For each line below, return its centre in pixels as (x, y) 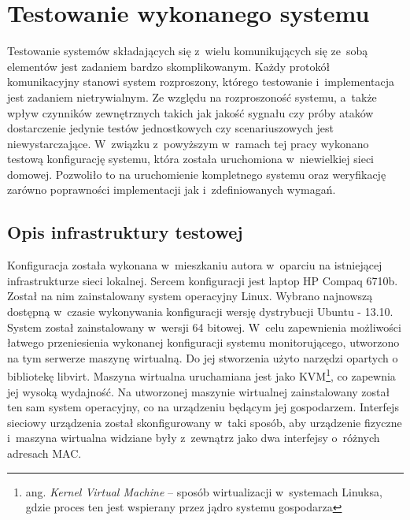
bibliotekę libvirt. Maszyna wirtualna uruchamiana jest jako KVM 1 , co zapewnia (201, 375)
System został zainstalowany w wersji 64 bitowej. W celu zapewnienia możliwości (204, 327)
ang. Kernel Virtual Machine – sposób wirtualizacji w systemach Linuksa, (204, 491)
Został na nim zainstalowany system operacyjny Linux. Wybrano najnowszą (190, 296)
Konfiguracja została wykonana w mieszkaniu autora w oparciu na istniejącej (195, 265)
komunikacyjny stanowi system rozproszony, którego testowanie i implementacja (201, 82)
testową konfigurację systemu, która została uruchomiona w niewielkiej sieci (191, 159)
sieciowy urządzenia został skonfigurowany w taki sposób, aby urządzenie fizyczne (205, 422)
